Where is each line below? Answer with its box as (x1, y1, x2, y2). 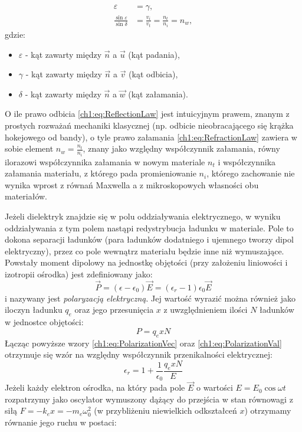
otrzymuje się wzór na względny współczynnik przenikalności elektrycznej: (5, 348, 273, 361)
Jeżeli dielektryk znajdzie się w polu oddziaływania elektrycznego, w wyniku (5, 210, 281, 222)
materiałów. (5, 190, 48, 202)
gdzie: (5, 28, 25, 41)
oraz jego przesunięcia (74, 303, 154, 316)
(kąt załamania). (128, 87, 188, 100)
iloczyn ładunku (5, 303, 63, 316)
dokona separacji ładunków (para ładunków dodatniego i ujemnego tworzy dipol (5, 233, 294, 246)
